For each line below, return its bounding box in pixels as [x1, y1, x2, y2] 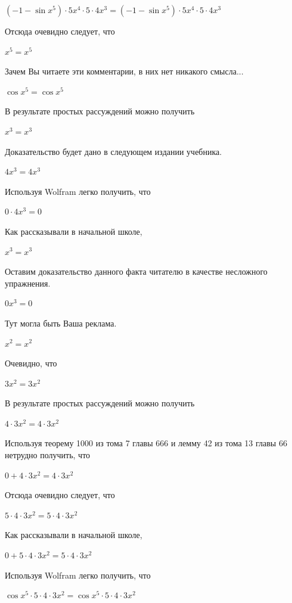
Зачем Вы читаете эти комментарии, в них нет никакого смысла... [5, 65, 244, 77]
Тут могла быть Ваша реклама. [5, 316, 117, 329]
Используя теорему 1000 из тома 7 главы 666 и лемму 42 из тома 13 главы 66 [5, 437, 287, 449]
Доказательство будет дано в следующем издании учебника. [5, 145, 222, 157]
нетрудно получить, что [5, 449, 91, 461]
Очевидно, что [5, 357, 57, 369]
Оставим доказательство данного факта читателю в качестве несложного [5, 265, 268, 278]
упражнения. [5, 276, 51, 289]
